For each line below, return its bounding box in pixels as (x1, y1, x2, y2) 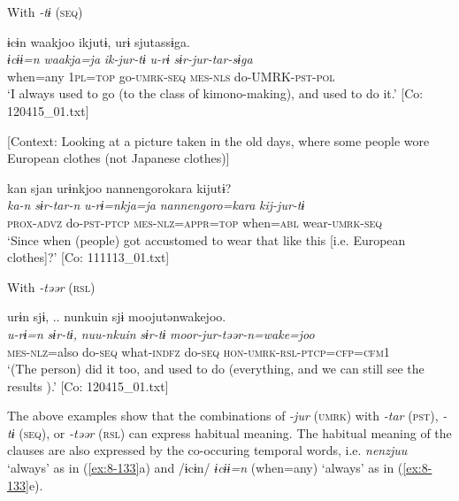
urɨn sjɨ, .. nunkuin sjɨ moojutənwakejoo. (7, 307, 226, 326)
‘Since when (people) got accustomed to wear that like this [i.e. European (7, 230, 406, 249)
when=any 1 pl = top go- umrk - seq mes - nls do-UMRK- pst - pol (7, 66, 335, 85)
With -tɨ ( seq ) (7, 3, 83, 20)
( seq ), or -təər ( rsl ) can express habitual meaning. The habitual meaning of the (19, 423, 452, 442)
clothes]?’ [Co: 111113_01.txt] (7, 248, 170, 266)
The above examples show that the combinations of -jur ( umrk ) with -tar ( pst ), (7, 406, 439, 425)
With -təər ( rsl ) (7, 277, 96, 296)
